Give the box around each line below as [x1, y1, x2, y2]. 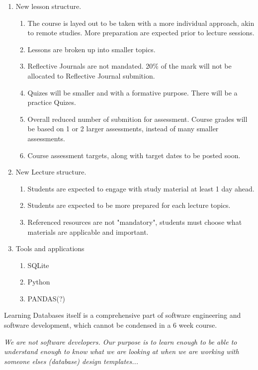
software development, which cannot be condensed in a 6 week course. [4, 320, 217, 330]
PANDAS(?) [27, 293, 66, 303]
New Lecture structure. [15, 167, 86, 177]
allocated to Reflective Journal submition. [27, 70, 155, 81]
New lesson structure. [15, 1, 82, 11]
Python [27, 277, 50, 287]
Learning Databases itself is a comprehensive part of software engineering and [4, 310, 241, 320]
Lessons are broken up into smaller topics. [27, 44, 156, 54]
